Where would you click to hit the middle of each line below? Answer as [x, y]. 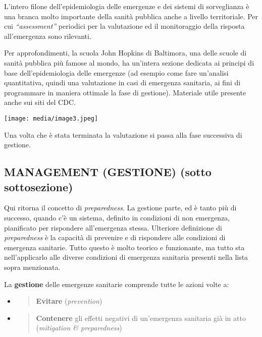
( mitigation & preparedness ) [79, 328]
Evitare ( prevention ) [69, 301]
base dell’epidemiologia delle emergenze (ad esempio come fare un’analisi [116, 72]
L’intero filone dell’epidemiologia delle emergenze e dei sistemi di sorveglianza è [127, 6]
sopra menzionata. [32, 267]
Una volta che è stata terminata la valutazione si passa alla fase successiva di [123, 134]
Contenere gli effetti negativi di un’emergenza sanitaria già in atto [141, 318]
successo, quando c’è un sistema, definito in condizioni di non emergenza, [117, 217]
